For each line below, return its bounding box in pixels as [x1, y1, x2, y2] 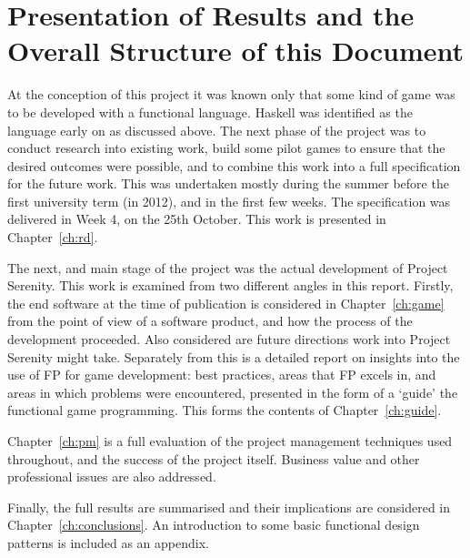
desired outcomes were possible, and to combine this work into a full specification [7, 156, 461, 175]
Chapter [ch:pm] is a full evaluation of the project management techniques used [7, 431, 453, 450]
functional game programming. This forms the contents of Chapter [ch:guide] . [7, 401, 442, 420]
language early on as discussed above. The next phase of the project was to [7, 120, 426, 139]
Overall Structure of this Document [7, 32, 465, 69]
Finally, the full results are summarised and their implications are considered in [7, 497, 451, 516]
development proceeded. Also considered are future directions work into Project [7, 330, 451, 349]
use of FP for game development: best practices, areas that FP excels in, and [7, 365, 436, 384]
